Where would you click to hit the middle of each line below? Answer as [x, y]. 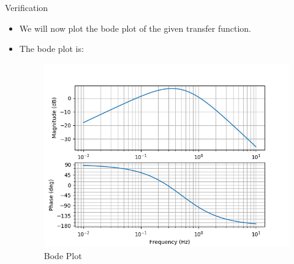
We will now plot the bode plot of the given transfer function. [135, 28]
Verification [27, 7]
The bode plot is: [51, 49]
